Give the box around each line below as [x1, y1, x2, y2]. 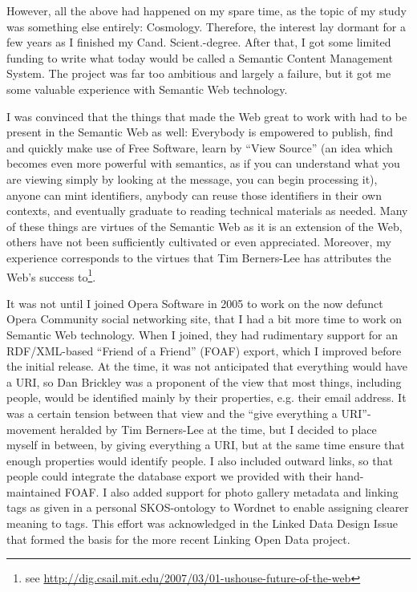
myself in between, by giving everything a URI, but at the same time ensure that [6, 436, 405, 453]
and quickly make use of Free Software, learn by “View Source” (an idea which [6, 139, 393, 156]
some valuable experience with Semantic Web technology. [6, 80, 288, 97]
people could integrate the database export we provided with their [6, 468, 332, 485]
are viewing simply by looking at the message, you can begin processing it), [6, 170, 378, 187]
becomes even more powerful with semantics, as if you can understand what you [6, 155, 400, 172]
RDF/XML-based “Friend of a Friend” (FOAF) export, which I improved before [6, 342, 402, 359]
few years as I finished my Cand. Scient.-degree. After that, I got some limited [6, 34, 391, 51]
